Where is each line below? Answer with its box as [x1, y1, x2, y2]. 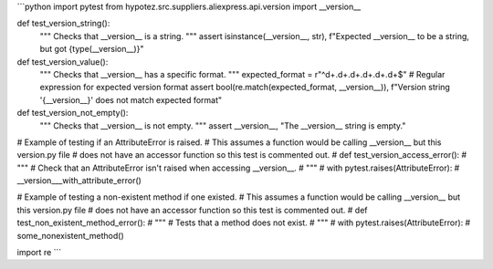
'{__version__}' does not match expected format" [39, 94, 223, 105]
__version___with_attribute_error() [16, 175, 142, 186]
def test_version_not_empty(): [16, 108, 129, 119]
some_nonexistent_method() [16, 230, 125, 241]
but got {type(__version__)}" [39, 44, 144, 55]
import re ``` [16, 247, 62, 258]
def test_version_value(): [16, 56, 109, 67]
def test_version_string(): [16, 18, 110, 29]
